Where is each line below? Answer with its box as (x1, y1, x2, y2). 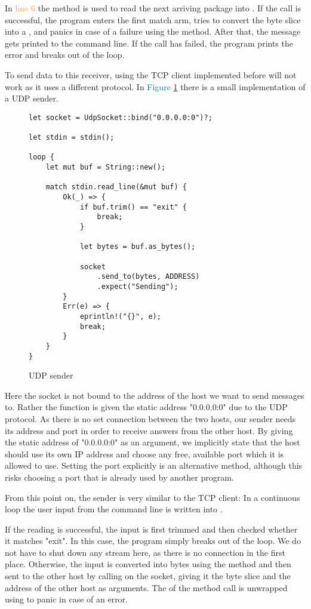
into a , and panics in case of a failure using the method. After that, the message (5, 25, 301, 38)
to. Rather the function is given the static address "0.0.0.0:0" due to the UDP (5, 401, 288, 413)
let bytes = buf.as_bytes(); (79, 242, 196, 251)
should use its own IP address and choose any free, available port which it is (5, 447, 284, 460)
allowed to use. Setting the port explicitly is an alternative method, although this (5, 459, 303, 472)
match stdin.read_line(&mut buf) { (45, 183, 187, 192)
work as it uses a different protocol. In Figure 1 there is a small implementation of (5, 80, 306, 93)
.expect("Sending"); (97, 282, 178, 291)
